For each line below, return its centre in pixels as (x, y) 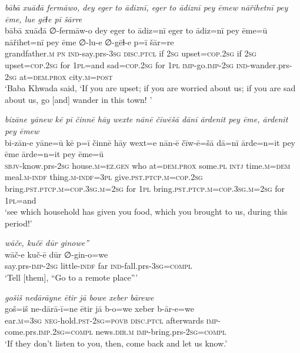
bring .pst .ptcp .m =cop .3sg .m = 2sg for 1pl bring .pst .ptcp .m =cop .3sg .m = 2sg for (145, 188)
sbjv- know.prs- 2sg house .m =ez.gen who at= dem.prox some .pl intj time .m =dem (148, 165)
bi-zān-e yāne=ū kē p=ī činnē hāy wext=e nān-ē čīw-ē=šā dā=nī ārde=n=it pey (150, 142)
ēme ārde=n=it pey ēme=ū (54, 154)
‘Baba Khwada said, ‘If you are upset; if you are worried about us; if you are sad (150, 88)
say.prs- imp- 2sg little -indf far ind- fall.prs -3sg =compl (99, 266)
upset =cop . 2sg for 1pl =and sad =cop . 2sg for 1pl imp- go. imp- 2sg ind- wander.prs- (149, 64)
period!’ (19, 223)
